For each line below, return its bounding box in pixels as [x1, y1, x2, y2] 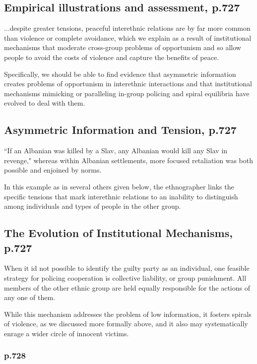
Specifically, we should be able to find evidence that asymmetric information [4, 68, 236, 79]
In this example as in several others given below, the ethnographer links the [4, 181, 234, 191]
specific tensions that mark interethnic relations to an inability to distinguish [4, 191, 238, 201]
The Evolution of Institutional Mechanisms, [4, 225, 233, 241]
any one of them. [4, 292, 56, 303]
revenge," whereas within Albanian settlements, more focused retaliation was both [4, 155, 253, 165]
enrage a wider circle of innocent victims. [4, 328, 129, 338]
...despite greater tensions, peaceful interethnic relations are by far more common [4, 23, 251, 33]
